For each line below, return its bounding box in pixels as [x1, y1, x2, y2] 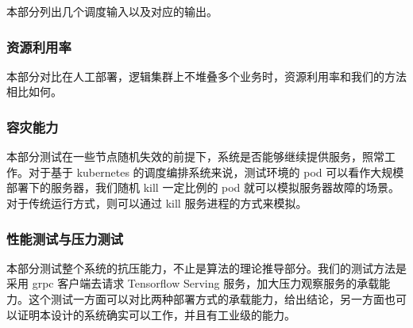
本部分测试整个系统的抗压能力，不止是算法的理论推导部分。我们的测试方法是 [6, 259, 407, 276]
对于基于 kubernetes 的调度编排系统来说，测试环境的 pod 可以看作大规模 [28, 163, 404, 180]
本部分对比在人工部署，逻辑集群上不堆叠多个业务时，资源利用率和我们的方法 [6, 67, 407, 84]
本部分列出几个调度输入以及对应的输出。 [6, 3, 218, 19]
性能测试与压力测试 [6, 228, 124, 248]
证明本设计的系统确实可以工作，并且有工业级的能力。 [17, 306, 295, 322]
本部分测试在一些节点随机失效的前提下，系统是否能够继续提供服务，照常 [6, 148, 384, 165]
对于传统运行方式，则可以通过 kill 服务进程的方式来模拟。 [6, 195, 307, 211]
